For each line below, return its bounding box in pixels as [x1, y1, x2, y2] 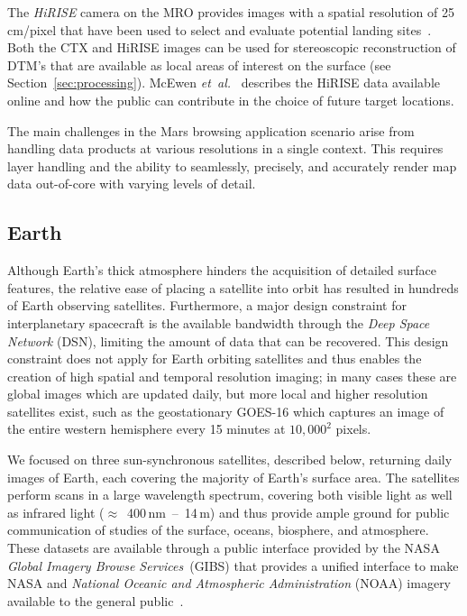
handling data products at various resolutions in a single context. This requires [7, 139, 444, 158]
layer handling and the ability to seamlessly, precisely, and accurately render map [7, 156, 457, 175]
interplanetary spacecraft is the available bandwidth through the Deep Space [7, 313, 430, 332]
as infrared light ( [7, 502, 105, 521]
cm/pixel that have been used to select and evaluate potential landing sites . [7, 20, 432, 39]
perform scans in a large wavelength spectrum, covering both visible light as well [7, 485, 453, 504]
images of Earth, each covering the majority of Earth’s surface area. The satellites [7, 467, 460, 486]
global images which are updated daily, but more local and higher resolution [7, 384, 428, 403]
